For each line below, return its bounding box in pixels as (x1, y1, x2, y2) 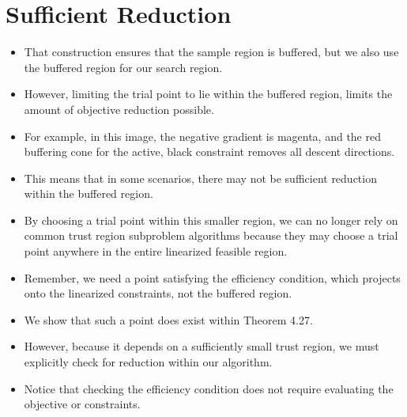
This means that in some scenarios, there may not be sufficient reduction (24, 169, 377, 186)
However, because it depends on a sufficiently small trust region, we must (24, 338, 379, 354)
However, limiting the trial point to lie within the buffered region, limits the (24, 85, 393, 102)
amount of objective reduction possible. (24, 100, 214, 117)
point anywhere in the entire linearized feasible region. (24, 243, 288, 260)
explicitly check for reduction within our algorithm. (24, 354, 273, 370)
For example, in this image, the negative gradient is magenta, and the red (24, 127, 381, 144)
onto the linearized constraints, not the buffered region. (24, 285, 292, 301)
